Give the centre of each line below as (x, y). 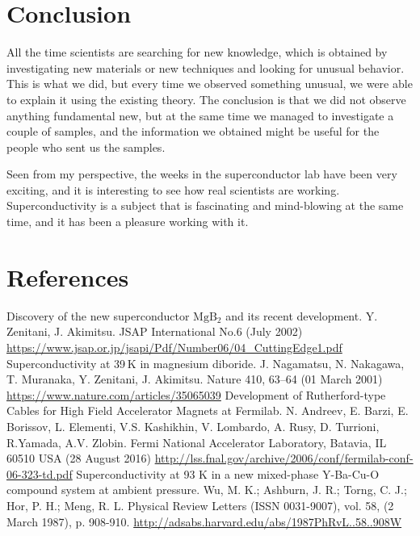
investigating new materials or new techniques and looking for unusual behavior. (206, 67)
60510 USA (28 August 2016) (79, 458)
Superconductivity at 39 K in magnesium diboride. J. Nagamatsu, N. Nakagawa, (206, 363)
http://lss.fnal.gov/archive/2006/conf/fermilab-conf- (284, 458)
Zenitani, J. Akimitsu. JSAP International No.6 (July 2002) (155, 331)
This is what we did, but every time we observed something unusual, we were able (210, 84)
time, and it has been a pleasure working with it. (128, 222)
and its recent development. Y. (302, 315)
